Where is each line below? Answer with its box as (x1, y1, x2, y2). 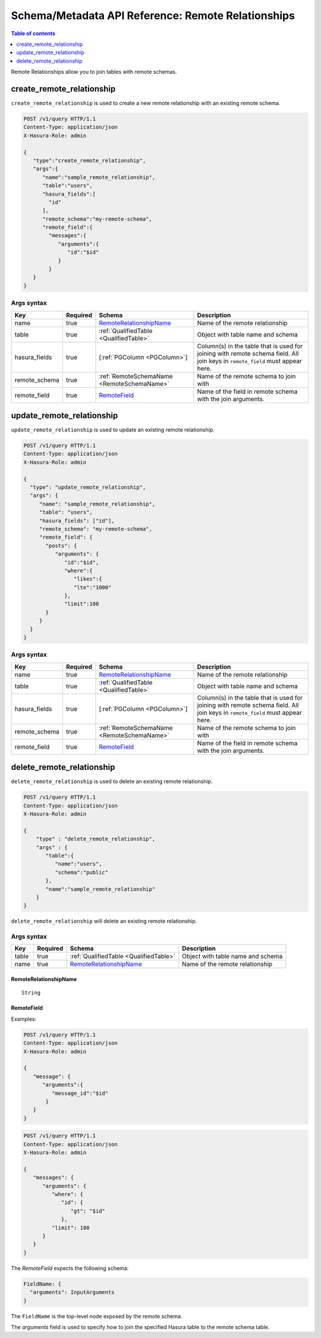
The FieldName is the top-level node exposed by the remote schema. (11, 1312, 182, 1320)
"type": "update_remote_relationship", (30, 484, 146, 491)
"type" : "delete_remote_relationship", (36, 836, 156, 843)
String (21, 989, 41, 996)
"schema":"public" (54, 869, 109, 876)
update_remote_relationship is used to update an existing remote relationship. (11, 426, 215, 433)
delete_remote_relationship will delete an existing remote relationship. (11, 918, 197, 925)
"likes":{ (73, 576, 102, 582)
